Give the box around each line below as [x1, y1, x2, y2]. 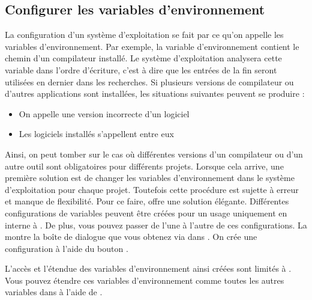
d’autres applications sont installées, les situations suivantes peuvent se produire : [5, 87, 305, 100]
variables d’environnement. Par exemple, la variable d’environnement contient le [5, 40, 299, 52]
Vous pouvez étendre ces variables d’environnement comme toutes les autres [5, 274, 284, 286]
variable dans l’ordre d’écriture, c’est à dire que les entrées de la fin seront [5, 63, 277, 76]
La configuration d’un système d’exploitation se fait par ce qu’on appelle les [5, 28, 284, 41]
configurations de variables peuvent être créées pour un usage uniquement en [5, 206, 287, 219]
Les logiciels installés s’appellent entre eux [19, 127, 174, 140]
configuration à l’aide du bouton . [5, 242, 128, 254]
